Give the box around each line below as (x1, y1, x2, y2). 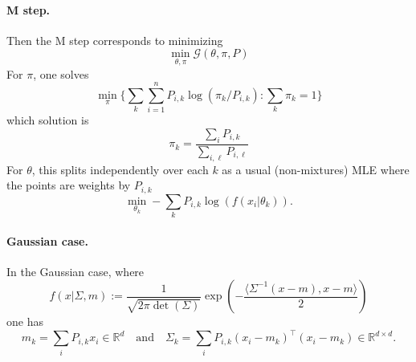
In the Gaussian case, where (6, 262, 145, 279)
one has (6, 313, 43, 330)
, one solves (33, 65, 89, 82)
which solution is (6, 112, 89, 128)
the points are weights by (6, 177, 131, 193)
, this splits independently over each (31, 161, 209, 177)
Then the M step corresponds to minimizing (6, 31, 223, 48)
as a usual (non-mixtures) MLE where (222, 161, 410, 177)
